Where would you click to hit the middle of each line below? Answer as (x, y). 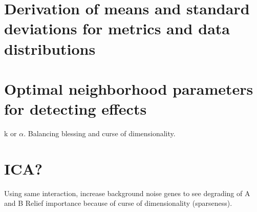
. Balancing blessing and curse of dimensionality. (100, 133)
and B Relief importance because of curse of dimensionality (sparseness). (118, 203)
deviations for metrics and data (117, 28)
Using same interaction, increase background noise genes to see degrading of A (127, 193)
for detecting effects (76, 109)
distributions (50, 48)
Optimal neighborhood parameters (129, 88)
